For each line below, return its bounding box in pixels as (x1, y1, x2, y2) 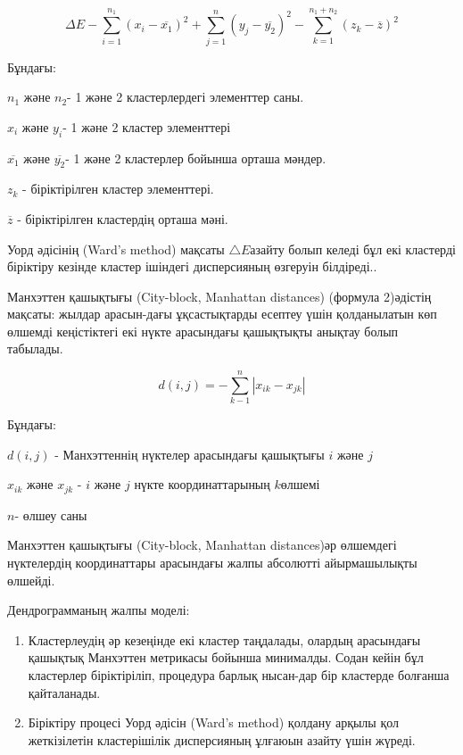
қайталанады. (28, 683, 101, 701)
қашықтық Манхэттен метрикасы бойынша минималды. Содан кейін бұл (28, 648, 424, 667)
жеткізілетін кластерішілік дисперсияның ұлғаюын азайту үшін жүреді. (28, 730, 416, 749)
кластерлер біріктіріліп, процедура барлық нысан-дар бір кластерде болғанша (28, 665, 450, 684)
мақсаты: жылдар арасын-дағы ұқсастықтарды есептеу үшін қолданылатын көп (7, 304, 437, 323)
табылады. (7, 339, 63, 358)
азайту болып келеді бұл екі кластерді (250, 239, 456, 258)
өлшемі (280, 475, 320, 494)
